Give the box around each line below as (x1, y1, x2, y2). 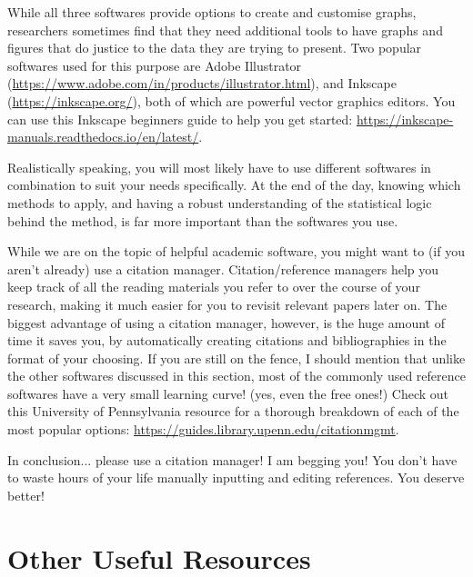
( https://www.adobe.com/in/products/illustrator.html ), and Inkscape (7, 74, 397, 93)
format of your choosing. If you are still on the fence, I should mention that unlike (7, 348, 466, 367)
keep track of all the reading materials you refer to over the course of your (7, 277, 420, 296)
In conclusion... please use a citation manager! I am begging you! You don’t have (7, 450, 458, 469)
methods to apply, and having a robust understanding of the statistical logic (7, 193, 432, 212)
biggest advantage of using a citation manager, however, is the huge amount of (7, 313, 445, 332)
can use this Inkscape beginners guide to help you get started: (7, 109, 353, 128)
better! (7, 485, 45, 504)
